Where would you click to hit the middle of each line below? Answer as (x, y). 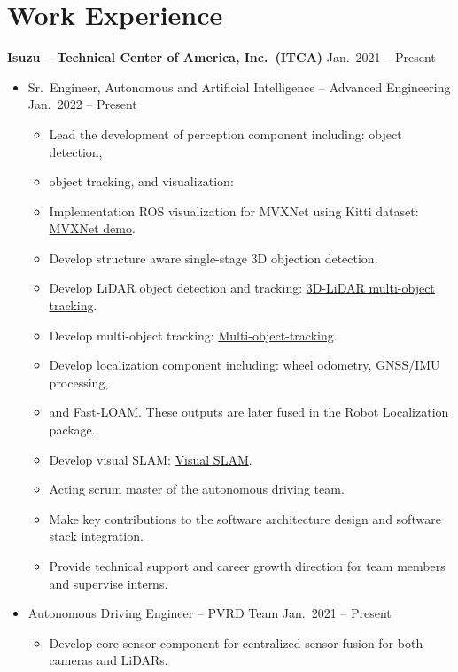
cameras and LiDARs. (109, 660)
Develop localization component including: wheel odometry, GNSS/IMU (245, 365)
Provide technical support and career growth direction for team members (247, 566)
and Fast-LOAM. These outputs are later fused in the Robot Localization (249, 412)
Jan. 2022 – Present (82, 104)
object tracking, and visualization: (141, 181)
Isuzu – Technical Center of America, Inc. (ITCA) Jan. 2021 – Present (221, 57)
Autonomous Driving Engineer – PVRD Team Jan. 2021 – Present (210, 613)
